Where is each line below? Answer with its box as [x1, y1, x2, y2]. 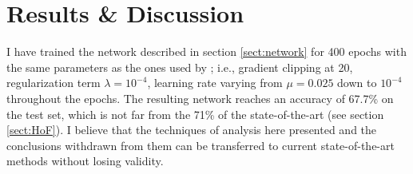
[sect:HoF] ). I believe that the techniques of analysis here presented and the [6, 121, 377, 138]
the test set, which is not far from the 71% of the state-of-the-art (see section [6, 105, 384, 122]
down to [337, 74, 377, 91]
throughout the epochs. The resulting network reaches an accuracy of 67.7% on [6, 89, 394, 106]
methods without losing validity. [6, 152, 164, 169]
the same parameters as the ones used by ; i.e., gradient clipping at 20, [6, 58, 353, 75]
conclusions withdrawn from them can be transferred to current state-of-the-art [6, 136, 395, 153]
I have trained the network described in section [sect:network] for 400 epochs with [6, 43, 407, 60]
